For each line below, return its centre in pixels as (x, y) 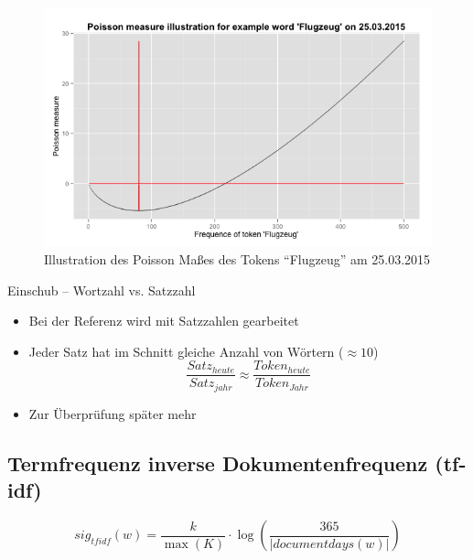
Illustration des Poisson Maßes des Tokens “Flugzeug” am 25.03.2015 (237, 259)
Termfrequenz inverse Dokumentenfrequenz (218, 462)
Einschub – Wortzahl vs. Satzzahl (102, 290)
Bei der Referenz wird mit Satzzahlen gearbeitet (164, 321)
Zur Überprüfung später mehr (113, 413)
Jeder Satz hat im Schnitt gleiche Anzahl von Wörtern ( (186, 351)
